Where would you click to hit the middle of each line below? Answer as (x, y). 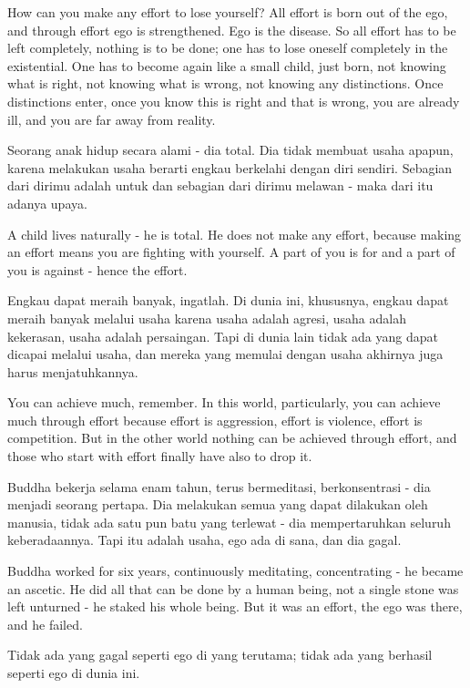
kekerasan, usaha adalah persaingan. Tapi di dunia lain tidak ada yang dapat (223, 336)
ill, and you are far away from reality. (112, 119)
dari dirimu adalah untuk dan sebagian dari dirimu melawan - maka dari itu (220, 185)
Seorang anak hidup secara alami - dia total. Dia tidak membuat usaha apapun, (230, 150)
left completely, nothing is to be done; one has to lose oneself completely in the (228, 48)
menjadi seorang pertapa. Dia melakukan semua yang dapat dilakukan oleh (218, 504)
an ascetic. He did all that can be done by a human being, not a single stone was (233, 588)
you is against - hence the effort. (97, 269)
